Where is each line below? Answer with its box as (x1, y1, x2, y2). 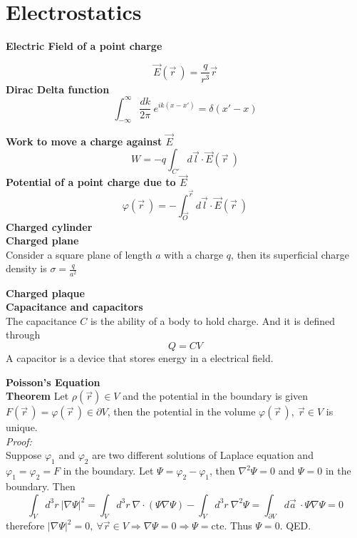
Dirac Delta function (6, 81, 110, 96)
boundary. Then (6, 478, 76, 493)
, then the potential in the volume (107, 404, 256, 419)
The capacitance (6, 313, 77, 328)
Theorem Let (6, 388, 69, 403)
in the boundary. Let (63, 463, 154, 478)
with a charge (164, 247, 224, 262)
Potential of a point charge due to (6, 175, 176, 190)
